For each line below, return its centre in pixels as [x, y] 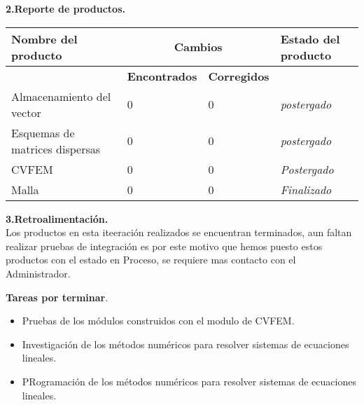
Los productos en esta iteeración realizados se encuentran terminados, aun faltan [179, 232]
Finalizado [306, 189]
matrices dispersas [56, 149]
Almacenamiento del [61, 96]
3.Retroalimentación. [57, 218]
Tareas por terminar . [57, 297]
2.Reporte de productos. [65, 8]
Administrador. [38, 273]
